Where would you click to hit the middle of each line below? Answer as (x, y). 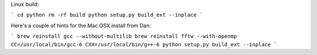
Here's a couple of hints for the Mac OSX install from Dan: (81, 25)
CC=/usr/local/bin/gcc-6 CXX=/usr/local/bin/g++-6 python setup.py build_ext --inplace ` (144, 44)
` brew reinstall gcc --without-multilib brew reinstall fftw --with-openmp (124, 36)
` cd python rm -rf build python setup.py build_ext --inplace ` (107, 15)
